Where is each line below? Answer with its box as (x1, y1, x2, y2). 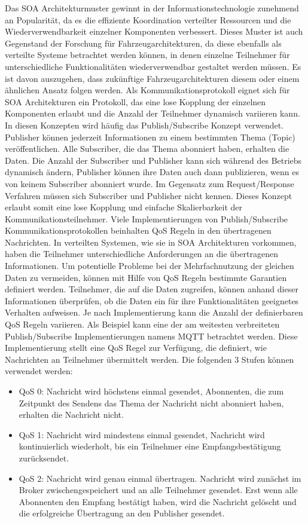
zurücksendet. (19, 451, 69, 464)
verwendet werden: (5, 365, 73, 377)
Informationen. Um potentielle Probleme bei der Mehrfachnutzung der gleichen (5, 259, 294, 272)
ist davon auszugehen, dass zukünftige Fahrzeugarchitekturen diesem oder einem (5, 72, 300, 84)
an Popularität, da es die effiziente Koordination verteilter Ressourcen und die (5, 13, 291, 26)
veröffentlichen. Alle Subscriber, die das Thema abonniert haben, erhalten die (5, 142, 289, 155)
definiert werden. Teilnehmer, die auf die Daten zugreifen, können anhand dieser (5, 283, 298, 295)
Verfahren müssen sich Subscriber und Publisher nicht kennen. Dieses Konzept (5, 189, 292, 201)
